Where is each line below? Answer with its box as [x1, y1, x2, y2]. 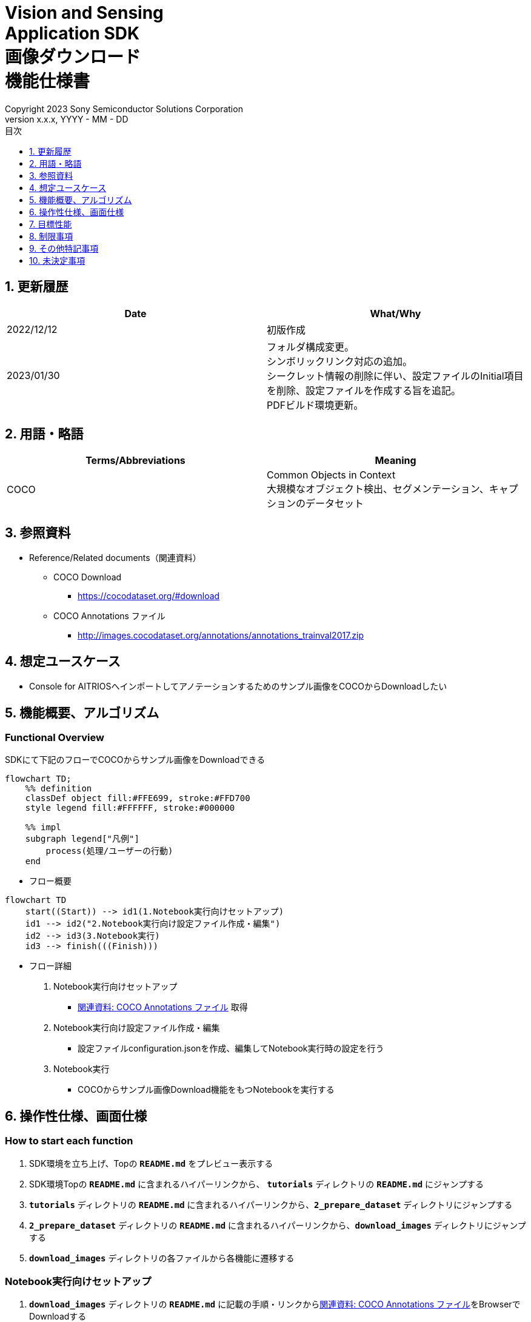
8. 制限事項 [29, 230, 73, 241]
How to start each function [5, 1135, 133, 1147]
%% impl [25, 822, 61, 833]
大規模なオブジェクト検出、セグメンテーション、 [267, 483, 489, 495]
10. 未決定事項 [29, 255, 85, 266]
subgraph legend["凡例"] [25, 834, 139, 844]
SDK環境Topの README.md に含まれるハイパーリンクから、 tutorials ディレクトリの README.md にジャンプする [29, 1178, 484, 1189]
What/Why [370, 307, 421, 320]
